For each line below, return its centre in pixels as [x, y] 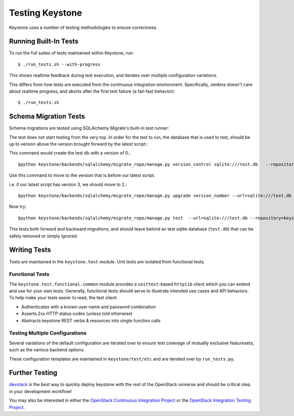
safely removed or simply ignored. [44, 236]
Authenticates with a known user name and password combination [89, 307]
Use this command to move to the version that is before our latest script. [82, 175]
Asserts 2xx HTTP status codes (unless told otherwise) [77, 313]
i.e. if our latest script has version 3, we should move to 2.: [68, 184]
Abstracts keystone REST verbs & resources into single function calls [91, 320]
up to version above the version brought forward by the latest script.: [78, 144]
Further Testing [33, 373]
